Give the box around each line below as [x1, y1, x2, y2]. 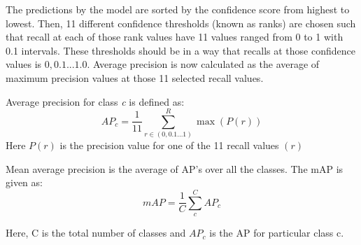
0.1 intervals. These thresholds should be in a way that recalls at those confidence [6, 43, 355, 57]
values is [6, 57, 42, 71]
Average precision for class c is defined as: [6, 94, 185, 108]
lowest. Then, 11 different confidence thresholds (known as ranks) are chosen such [6, 15, 356, 30]
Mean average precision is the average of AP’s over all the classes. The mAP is [6, 161, 344, 176]
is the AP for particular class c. [209, 225, 344, 240]
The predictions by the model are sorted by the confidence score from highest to [6, 2, 350, 16]
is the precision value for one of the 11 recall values [59, 138, 279, 153]
